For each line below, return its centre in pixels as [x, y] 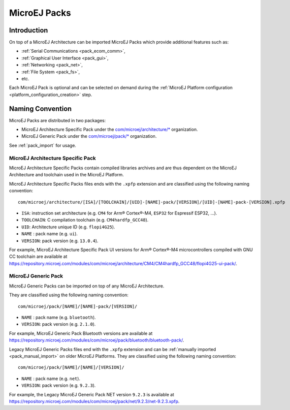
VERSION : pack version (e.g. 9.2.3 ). [59, 385]
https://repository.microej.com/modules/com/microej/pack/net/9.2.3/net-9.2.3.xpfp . [94, 401]
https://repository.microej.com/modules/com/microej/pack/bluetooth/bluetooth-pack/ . [97, 340]
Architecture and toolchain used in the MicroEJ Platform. [66, 175]
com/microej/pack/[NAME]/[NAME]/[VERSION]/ [71, 367]
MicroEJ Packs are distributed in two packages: [57, 120]
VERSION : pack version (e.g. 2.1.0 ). [59, 324]
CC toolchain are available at [38, 256]
